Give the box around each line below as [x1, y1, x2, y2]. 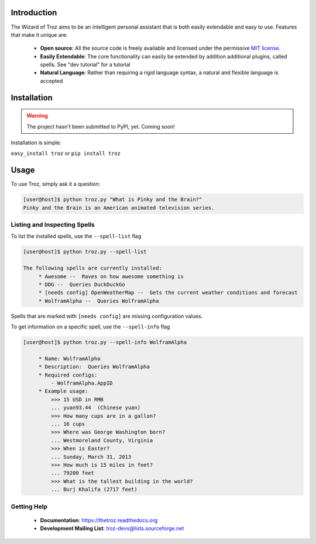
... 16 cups [50, 421, 85, 428]
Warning [26, 112, 48, 119]
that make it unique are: [11, 31, 68, 38]
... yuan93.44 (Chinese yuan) [50, 404, 140, 411]
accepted [40, 77, 63, 84]
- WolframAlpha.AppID [50, 380, 114, 387]
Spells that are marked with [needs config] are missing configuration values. [11, 313, 203, 320]
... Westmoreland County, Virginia [50, 437, 153, 443]
